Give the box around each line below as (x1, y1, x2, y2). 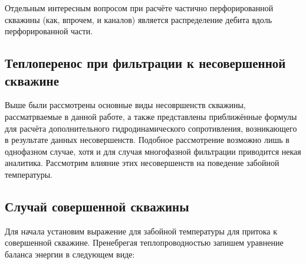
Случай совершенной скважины (5, 197, 189, 215)
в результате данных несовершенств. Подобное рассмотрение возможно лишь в (5, 133, 289, 146)
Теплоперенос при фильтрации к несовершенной (5, 54, 286, 72)
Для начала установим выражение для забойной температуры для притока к (5, 224, 278, 237)
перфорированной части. (5, 25, 93, 37)
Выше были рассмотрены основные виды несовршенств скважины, (5, 99, 246, 111)
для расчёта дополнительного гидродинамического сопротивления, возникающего (5, 122, 297, 134)
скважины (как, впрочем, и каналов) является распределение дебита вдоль (5, 13, 272, 25)
